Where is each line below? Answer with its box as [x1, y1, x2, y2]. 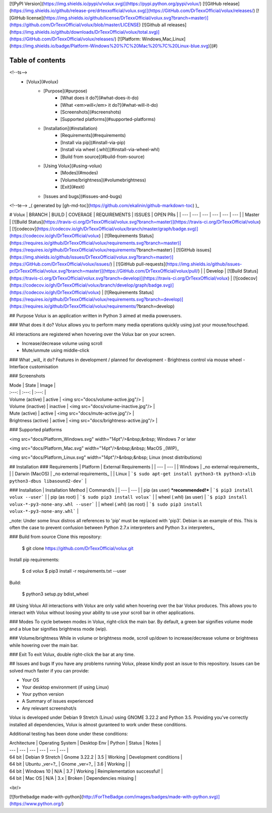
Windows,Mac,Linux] [142, 36, 186, 42]
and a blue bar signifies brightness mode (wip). [9, 626, 108, 632]
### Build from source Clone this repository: [9, 534, 102, 540]
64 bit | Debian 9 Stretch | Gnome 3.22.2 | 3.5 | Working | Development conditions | [9, 754, 182, 760]
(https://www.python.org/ [9, 801, 62, 807]
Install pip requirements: [9, 557, 60, 563]
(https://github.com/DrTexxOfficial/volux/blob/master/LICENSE [9, 22, 140, 28]
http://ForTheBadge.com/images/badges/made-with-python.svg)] [83, 794, 220, 800]
